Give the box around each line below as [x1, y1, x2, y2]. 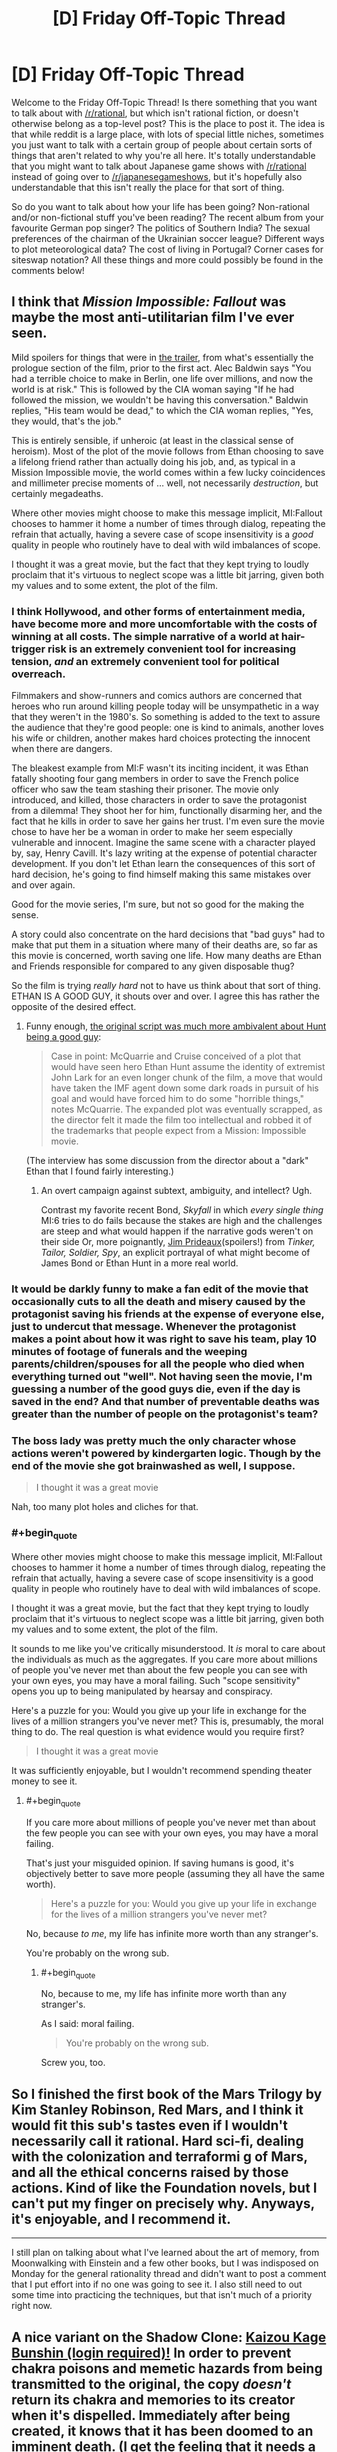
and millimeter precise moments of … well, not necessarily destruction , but [11, 477, 319, 489]
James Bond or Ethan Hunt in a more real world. [40, 1257, 239, 1269]
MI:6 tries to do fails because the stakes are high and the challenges [40, 1215, 323, 1227]
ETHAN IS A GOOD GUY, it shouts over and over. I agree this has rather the [11, 990, 320, 1002]
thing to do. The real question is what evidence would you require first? [11, 1725, 305, 1737]
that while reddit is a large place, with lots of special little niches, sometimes [11, 128, 324, 140]
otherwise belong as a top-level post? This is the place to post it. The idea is [11, 117, 326, 129]
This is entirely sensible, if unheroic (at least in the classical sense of [11, 434, 294, 446]
